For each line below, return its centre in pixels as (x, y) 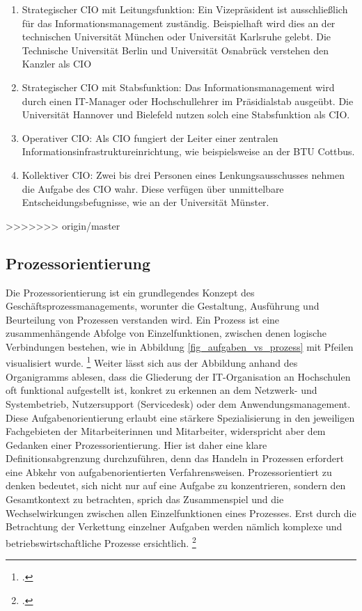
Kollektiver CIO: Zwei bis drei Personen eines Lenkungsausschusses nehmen (183, 174)
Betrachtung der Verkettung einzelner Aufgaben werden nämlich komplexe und (174, 526)
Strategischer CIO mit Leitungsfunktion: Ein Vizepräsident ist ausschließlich (185, 9)
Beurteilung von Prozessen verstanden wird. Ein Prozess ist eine (143, 319)
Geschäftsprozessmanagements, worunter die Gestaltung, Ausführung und (163, 306)
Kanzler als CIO (57, 64)
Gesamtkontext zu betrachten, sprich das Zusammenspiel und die (145, 499)
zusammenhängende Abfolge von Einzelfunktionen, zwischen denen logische (166, 333)
